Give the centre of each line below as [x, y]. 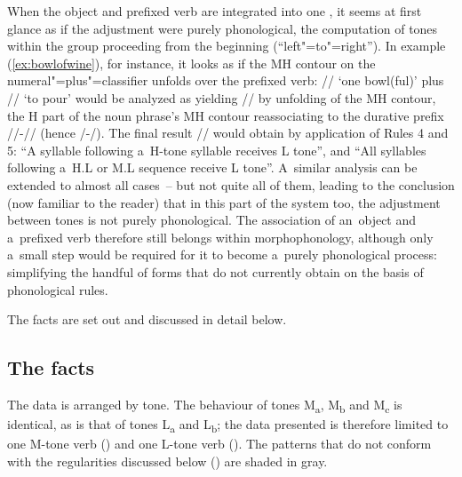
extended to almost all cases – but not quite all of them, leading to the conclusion [231, 184]
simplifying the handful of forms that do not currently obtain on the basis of [215, 271]
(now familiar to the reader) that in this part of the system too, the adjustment [224, 202]
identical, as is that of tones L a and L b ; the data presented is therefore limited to [228, 425]
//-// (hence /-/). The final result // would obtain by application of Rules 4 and [228, 133]
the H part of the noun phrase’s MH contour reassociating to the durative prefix [226, 115]
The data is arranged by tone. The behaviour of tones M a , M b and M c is [205, 405]
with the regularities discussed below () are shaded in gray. [167, 461]
